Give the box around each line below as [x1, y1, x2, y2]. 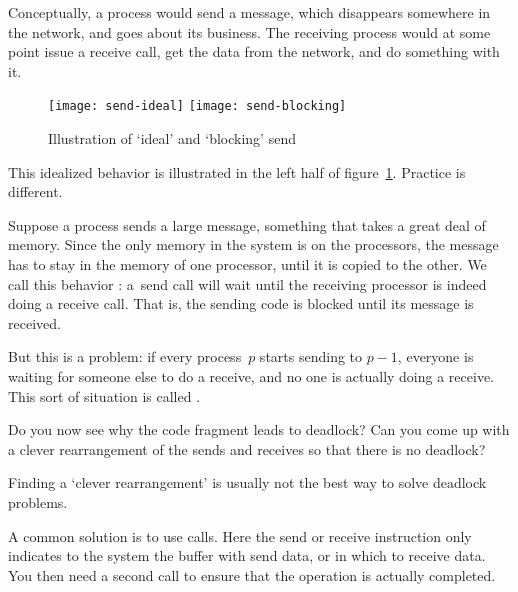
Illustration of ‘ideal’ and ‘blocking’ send [48, 128, 296, 149]
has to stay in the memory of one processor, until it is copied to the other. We [8, 254, 487, 274]
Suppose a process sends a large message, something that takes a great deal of [8, 214, 486, 235]
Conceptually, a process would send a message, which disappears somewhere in [8, 2, 491, 22]
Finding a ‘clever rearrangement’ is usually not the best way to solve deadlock [8, 472, 487, 493]
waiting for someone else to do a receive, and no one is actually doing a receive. [8, 365, 495, 386]
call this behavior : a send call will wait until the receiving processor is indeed [8, 273, 487, 294]
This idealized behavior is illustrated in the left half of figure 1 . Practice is [8, 161, 466, 182]
